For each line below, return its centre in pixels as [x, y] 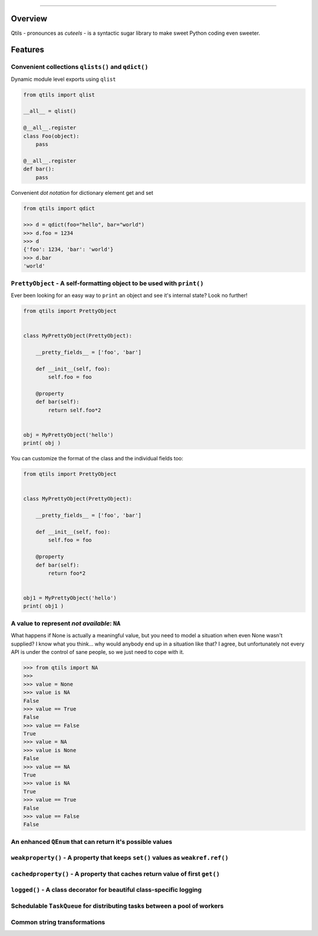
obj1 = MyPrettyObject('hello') [70, 598]
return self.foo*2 [74, 410]
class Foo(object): [51, 136]
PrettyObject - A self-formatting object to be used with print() [107, 283]
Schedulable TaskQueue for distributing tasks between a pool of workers [117, 906]
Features [27, 50]
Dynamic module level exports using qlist [63, 79]
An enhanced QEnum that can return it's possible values [92, 842]
